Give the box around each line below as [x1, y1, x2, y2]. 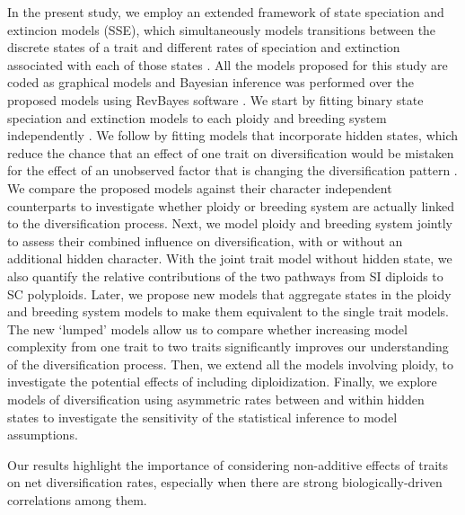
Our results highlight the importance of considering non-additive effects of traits [7, 455, 448, 474]
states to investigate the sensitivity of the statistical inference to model [7, 407, 398, 426]
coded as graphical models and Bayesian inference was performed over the [7, 73, 414, 92]
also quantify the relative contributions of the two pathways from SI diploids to [7, 266, 443, 285]
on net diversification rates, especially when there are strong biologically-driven [7, 473, 443, 492]
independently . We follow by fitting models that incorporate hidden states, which [7, 126, 459, 145]
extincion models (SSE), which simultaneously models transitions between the [7, 20, 436, 39]
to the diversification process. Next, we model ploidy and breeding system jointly [7, 214, 452, 233]
